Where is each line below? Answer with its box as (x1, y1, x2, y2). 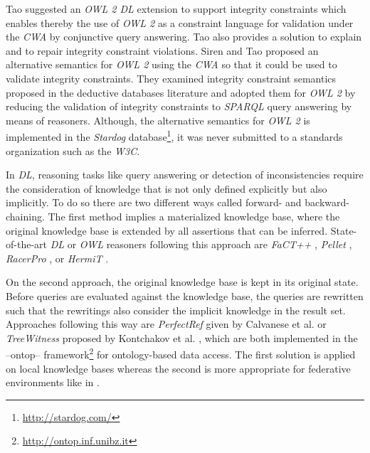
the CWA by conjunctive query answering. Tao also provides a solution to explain (6, 29, 362, 44)
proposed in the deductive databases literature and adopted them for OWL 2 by (6, 85, 356, 100)
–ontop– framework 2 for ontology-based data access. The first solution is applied (6, 345, 356, 361)
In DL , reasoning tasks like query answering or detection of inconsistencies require (6, 167, 364, 182)
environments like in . (6, 375, 100, 390)
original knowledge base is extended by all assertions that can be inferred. (6, 223, 328, 238)
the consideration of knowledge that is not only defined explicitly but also (6, 181, 327, 196)
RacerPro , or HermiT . (6, 250, 109, 265)
